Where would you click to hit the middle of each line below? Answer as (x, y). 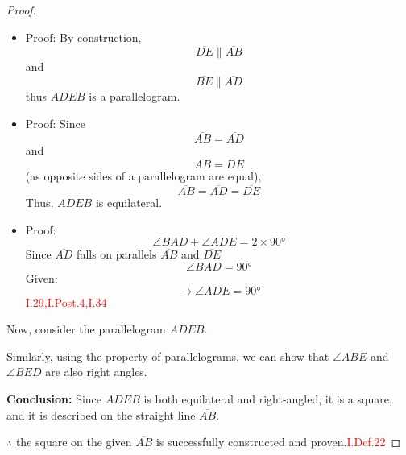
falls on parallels (117, 254)
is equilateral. (129, 203)
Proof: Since (55, 123)
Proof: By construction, (83, 37)
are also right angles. (96, 372)
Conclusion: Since (54, 399)
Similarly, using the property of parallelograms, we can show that (168, 356)
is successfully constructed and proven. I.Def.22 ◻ (278, 442)
